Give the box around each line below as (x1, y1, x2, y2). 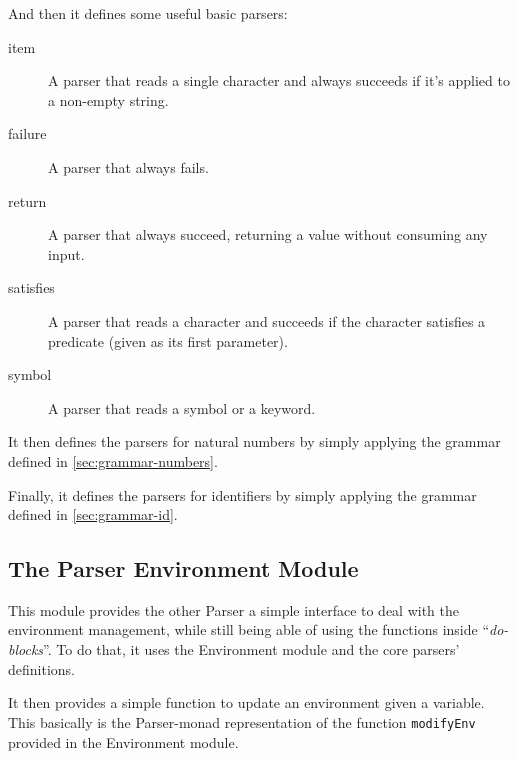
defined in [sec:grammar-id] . (8, 504, 178, 525)
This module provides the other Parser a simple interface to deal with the (8, 599, 460, 620)
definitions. (8, 658, 75, 679)
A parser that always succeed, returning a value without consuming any (48, 224, 488, 245)
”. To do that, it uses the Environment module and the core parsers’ (43, 639, 460, 660)
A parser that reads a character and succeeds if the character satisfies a (48, 310, 486, 331)
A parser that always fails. (48, 156, 209, 177)
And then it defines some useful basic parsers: (8, 3, 288, 23)
